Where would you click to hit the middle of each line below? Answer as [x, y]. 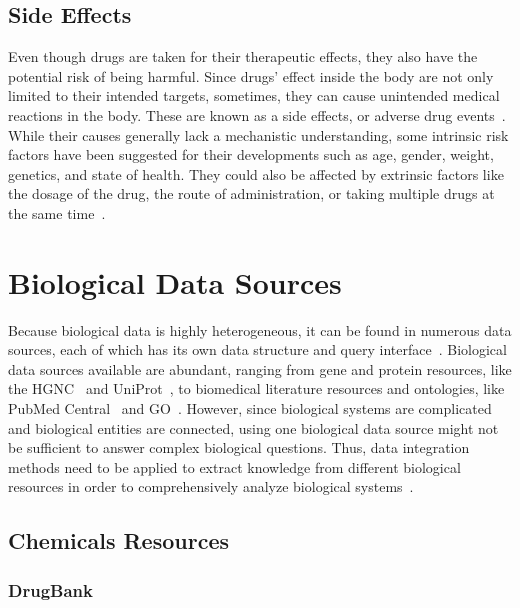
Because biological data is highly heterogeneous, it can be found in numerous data [260, 329]
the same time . [57, 212]
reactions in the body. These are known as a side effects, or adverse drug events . [257, 114]
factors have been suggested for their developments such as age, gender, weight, [251, 154]
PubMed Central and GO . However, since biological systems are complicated [250, 408]
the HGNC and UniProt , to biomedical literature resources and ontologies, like [256, 388]
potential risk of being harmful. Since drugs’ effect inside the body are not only [251, 75]
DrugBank [50, 589]
